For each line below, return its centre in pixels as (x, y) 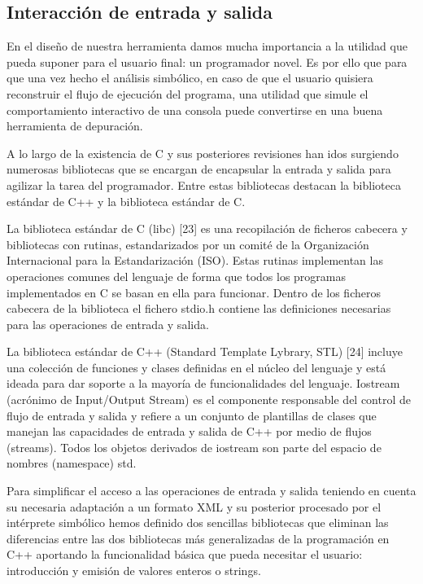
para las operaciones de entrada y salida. (108, 324)
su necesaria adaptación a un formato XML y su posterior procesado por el (194, 506)
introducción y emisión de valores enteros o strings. (134, 571)
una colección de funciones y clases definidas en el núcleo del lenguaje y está (196, 367)
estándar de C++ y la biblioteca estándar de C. (126, 201)
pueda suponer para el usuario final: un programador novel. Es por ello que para (207, 61)
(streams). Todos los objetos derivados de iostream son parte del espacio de (194, 447)
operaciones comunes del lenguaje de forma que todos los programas (177, 276)
